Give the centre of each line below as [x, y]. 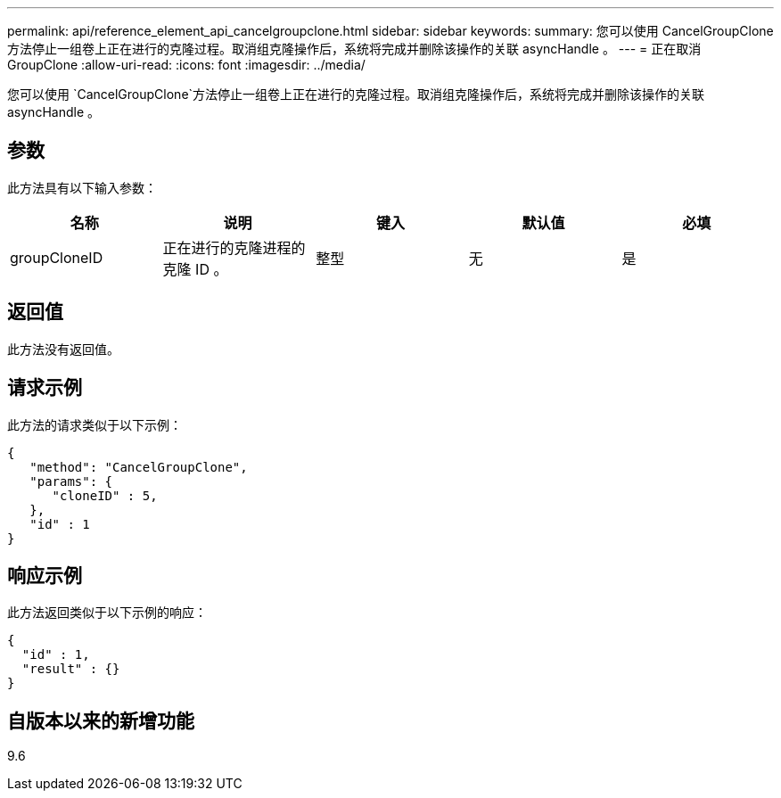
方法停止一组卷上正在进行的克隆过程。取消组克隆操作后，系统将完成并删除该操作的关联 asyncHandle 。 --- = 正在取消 [354, 49]
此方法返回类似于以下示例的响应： [107, 613]
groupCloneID [57, 257]
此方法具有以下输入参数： [82, 187]
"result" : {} [71, 669]
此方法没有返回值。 [63, 349]
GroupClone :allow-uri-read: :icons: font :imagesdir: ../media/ [186, 65]
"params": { [71, 481]
